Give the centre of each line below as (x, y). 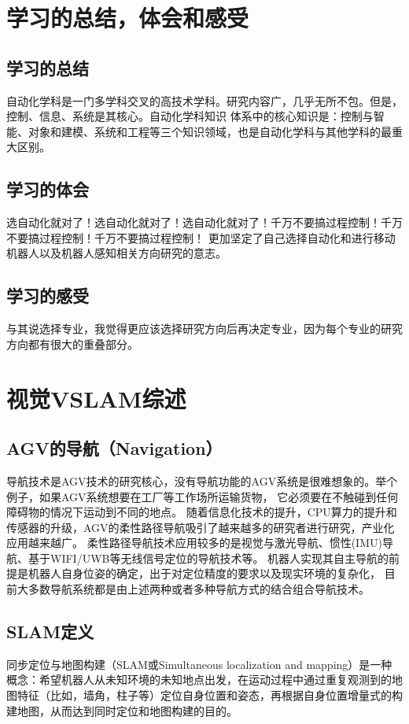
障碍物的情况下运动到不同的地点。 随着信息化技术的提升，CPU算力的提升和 (202, 512)
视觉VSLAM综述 (96, 398)
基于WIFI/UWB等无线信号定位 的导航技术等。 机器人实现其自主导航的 (208, 558)
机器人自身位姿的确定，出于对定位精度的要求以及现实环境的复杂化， (204, 573)
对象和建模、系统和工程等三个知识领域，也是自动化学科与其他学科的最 (210, 131)
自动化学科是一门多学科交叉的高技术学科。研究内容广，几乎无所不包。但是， (204, 100)
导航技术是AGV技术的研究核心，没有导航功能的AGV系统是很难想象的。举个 (202, 480)
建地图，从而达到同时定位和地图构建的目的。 (122, 710)
